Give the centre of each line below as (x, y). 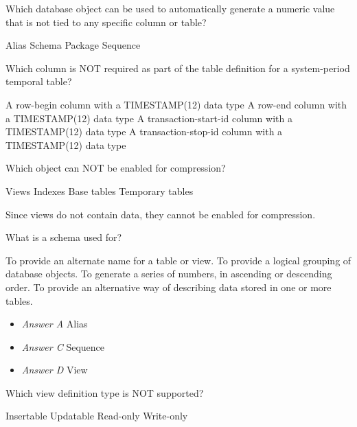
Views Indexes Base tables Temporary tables (100, 191)
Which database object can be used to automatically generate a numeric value (170, 8)
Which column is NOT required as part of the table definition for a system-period (178, 68)
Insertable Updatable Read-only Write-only (97, 416)
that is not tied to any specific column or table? (106, 22)
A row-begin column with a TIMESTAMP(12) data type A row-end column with (176, 104)
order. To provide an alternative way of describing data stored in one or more (169, 287)
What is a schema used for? (64, 237)
